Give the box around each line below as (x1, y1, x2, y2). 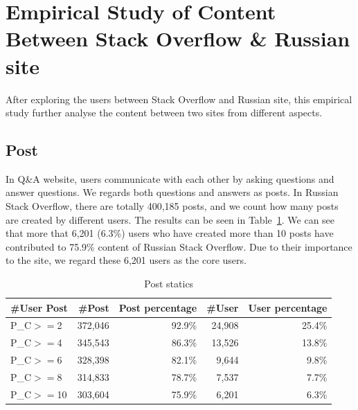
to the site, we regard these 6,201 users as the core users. (6, 253, 247, 267)
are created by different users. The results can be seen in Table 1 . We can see (6, 212, 335, 226)
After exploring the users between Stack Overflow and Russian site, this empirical (6, 91, 352, 106)
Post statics (144, 276, 194, 291)
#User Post (10, 300, 68, 314)
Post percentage (118, 300, 197, 314)
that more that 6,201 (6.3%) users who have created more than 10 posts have (6, 226, 334, 240)
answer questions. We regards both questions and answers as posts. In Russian (6, 185, 339, 199)
